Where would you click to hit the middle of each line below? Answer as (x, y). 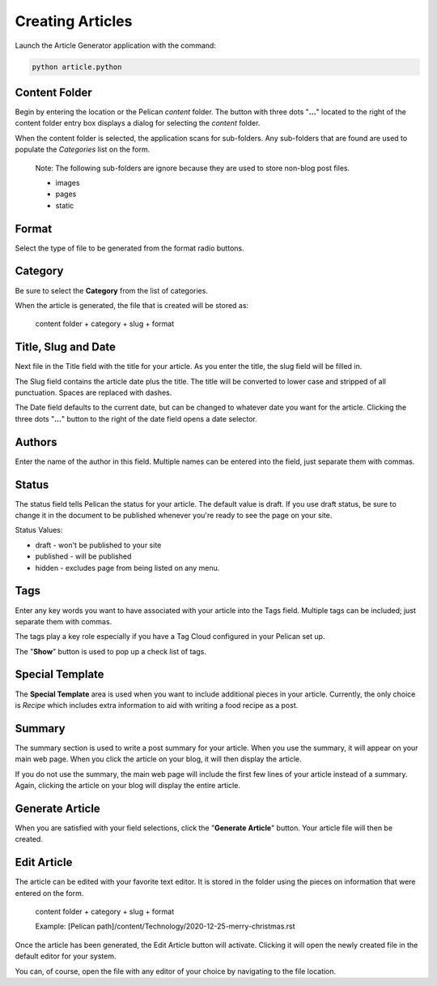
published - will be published (83, 556)
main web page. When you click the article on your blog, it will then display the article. (159, 759)
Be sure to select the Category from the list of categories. (111, 290)
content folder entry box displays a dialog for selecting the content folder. (138, 123)
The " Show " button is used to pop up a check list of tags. (110, 651)
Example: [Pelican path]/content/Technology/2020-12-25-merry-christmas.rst (165, 926)
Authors (36, 442)
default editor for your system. (66, 956)
